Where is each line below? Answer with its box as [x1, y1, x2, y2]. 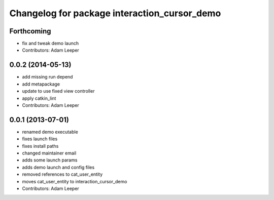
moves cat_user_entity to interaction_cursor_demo [22, 178, 127, 184]
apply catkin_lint [22, 95, 56, 101]
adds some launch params [22, 157, 78, 163]
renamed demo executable [22, 129, 78, 135]
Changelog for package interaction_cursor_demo [9, 8, 221, 19]
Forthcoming [9, 27, 51, 35]
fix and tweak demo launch [22, 41, 79, 47]
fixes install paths [22, 143, 59, 149]
